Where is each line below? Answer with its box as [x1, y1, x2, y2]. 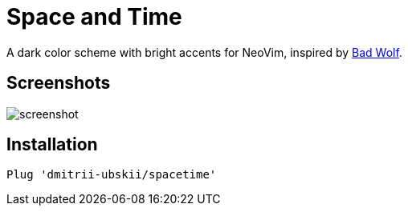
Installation [6, 134, 98, 155]
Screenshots [6, 73, 111, 94]
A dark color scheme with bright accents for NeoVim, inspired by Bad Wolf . [6, 45, 402, 59]
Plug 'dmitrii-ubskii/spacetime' [6, 168, 217, 182]
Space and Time [6, 3, 182, 30]
